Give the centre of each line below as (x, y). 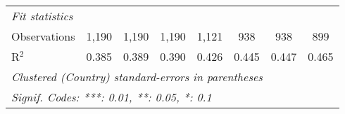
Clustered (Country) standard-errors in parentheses (137, 77)
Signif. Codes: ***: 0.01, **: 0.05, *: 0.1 (112, 97)
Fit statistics (42, 16)
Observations (43, 36)
